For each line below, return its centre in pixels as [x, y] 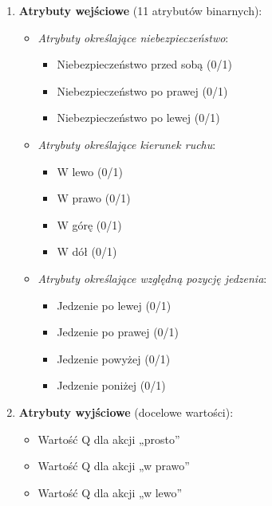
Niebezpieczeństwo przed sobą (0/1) [144, 64]
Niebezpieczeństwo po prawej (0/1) [142, 90]
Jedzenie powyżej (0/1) [114, 358]
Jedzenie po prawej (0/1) [118, 332]
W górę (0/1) [89, 224]
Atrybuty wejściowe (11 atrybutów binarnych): [140, 10]
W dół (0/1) [87, 251]
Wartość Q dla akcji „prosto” [109, 439]
